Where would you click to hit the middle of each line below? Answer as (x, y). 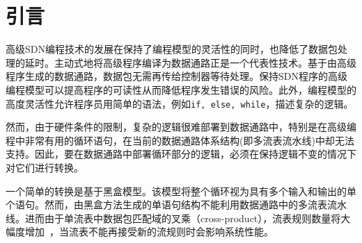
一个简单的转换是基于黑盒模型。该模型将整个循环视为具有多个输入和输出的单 (181, 191)
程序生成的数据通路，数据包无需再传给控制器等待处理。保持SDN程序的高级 (176, 76)
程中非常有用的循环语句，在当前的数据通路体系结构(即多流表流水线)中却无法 (180, 140)
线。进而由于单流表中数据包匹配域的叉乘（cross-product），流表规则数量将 (173, 218)
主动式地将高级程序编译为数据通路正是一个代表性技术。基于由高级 (205, 62)
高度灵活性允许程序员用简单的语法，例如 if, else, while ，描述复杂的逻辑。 (180, 103)
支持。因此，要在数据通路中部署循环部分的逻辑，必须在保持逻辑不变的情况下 (181, 154)
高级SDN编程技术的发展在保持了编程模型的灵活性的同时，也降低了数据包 (172, 49)
